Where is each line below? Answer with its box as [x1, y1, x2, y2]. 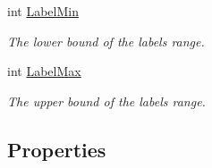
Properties [7, 135, 106, 163]
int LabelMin [7, 2, 79, 20]
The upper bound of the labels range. [7, 91, 206, 110]
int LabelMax [7, 62, 81, 80]
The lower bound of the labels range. [7, 31, 205, 50]
